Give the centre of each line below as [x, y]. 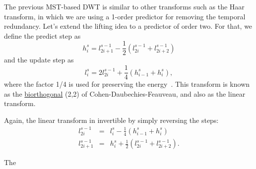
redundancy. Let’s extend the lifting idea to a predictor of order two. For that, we [128, 26]
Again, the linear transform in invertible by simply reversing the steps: [111, 120]
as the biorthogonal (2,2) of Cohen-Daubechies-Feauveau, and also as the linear [125, 93]
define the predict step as [42, 35]
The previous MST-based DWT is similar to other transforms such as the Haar [124, 6]
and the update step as [39, 60]
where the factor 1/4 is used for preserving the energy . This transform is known [127, 84]
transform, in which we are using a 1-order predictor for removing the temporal [125, 16]
